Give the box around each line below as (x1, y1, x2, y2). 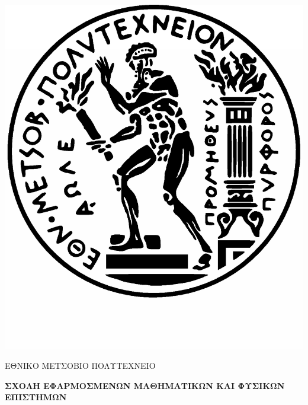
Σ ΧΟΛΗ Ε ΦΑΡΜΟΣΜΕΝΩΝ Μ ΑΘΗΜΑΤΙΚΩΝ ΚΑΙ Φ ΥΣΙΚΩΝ (5, 379, 285, 391)
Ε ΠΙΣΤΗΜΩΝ (5, 391, 67, 403)
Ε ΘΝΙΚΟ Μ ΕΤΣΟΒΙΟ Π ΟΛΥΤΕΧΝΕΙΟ (5, 359, 156, 372)
